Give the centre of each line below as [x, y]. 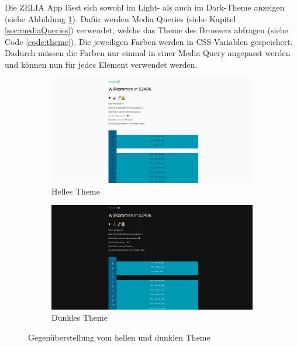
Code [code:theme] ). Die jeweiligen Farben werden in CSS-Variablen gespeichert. [149, 41]
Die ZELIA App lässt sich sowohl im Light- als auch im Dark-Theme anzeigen [145, 7]
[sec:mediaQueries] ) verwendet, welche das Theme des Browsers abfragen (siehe [146, 30]
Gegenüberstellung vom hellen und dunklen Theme [119, 337]
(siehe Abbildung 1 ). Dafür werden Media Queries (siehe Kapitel [120, 18]
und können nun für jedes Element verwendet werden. [101, 64]
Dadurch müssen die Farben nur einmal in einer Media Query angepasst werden [148, 53]
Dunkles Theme [80, 317]
